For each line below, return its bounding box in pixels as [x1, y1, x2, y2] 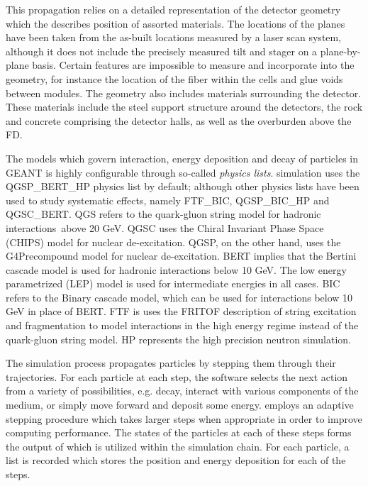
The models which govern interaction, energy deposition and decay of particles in [6, 150, 358, 165]
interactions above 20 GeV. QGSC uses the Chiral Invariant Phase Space [6, 220, 324, 235]
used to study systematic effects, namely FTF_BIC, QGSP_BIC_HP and [6, 192, 330, 207]
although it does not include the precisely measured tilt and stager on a [6, 43, 318, 58]
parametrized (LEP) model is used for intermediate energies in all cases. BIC [6, 276, 340, 291]
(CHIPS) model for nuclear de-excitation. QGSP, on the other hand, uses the [6, 234, 341, 249]
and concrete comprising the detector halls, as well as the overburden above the [6, 113, 352, 128]
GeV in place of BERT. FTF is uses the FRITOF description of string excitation [6, 304, 357, 319]
